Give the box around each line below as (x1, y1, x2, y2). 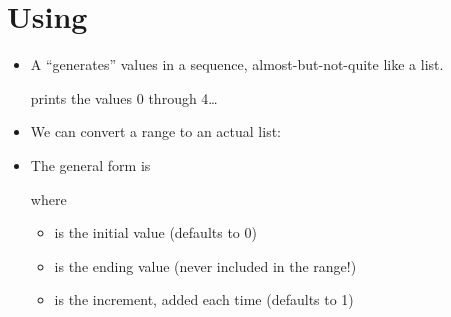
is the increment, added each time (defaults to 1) (54, 289, 354, 310)
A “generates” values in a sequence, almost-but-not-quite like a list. (30, 54, 444, 75)
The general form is (30, 154, 151, 175)
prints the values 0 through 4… (30, 87, 218, 108)
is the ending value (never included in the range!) (54, 255, 357, 276)
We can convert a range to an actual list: (30, 121, 281, 142)
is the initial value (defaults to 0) (54, 222, 257, 243)
